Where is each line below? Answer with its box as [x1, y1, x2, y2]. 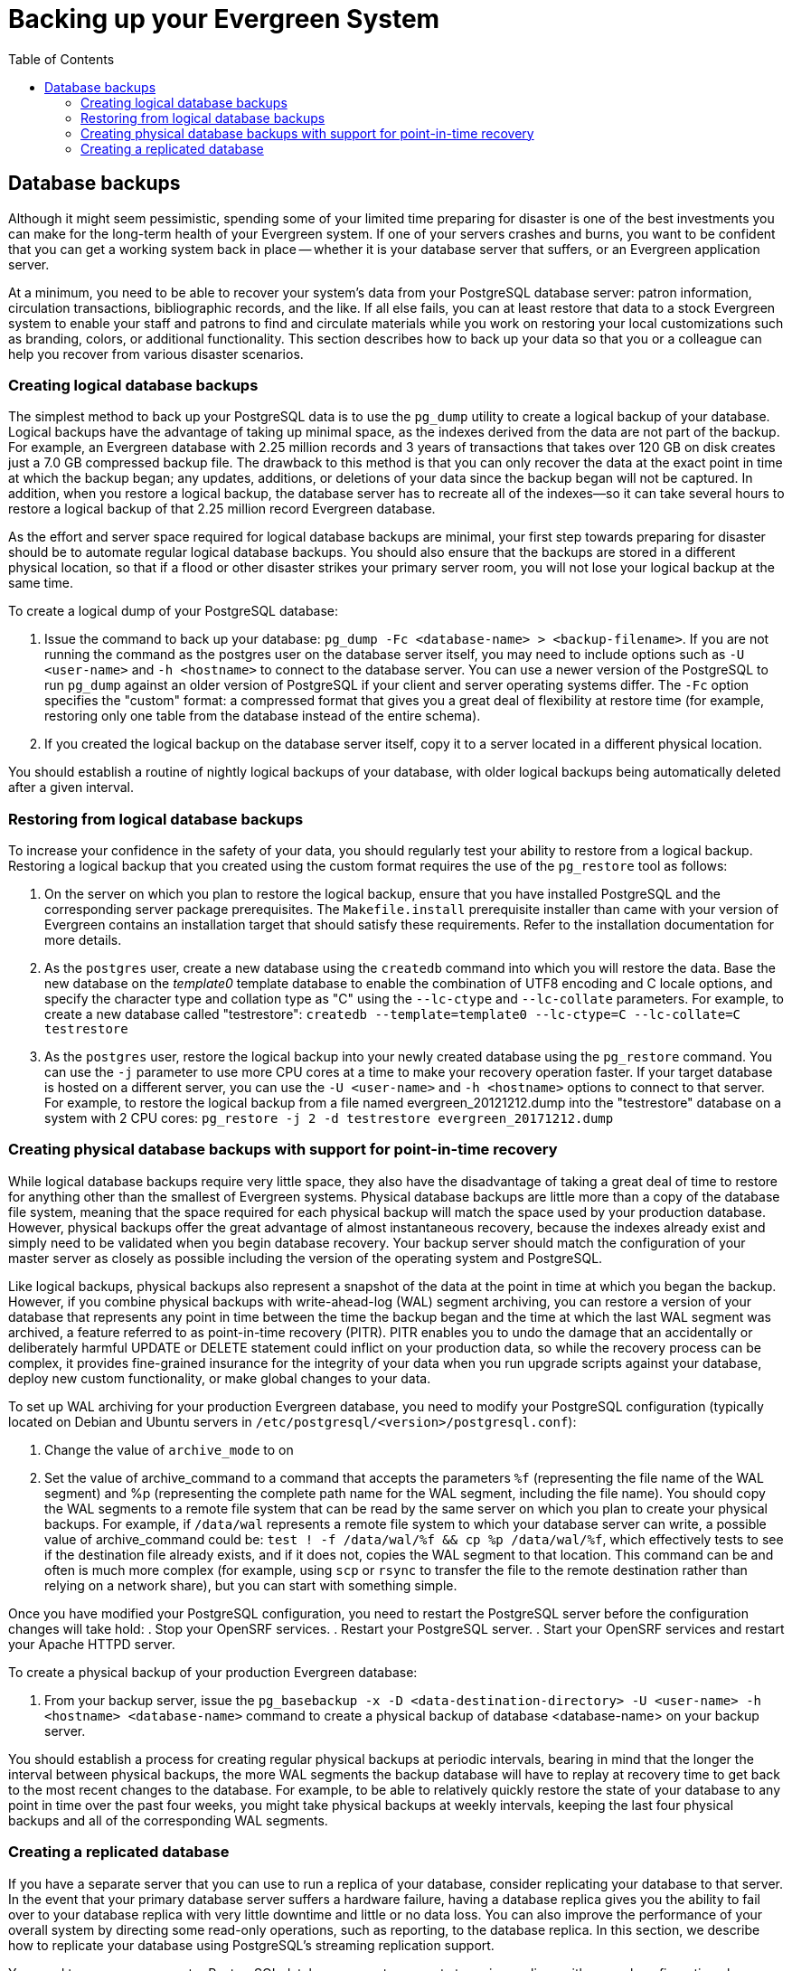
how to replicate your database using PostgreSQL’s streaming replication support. [8, 1937, 495, 1953]
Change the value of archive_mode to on [44, 1441, 294, 1457]
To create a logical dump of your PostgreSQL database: [8, 603, 339, 619]
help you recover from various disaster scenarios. [8, 345, 304, 362]
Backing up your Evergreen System [8, 4, 440, 34]
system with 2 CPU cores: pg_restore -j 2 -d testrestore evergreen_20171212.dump [44, 1110, 614, 1127]
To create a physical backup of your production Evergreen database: [8, 1664, 418, 1680]
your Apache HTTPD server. [8, 1636, 175, 1652]
